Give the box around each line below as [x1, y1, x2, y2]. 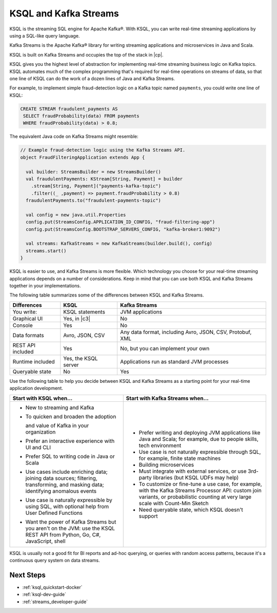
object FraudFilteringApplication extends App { [20, 154, 145, 160]
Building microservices [138, 461, 194, 468]
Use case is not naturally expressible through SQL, [138, 448, 261, 455]
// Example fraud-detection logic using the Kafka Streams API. [20, 147, 186, 153]
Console [12, 322, 33, 329]
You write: [12, 308, 37, 315]
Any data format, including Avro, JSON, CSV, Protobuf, [120, 328, 252, 336]
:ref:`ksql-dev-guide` [22, 591, 67, 598]
